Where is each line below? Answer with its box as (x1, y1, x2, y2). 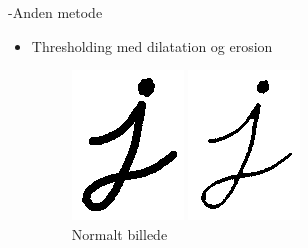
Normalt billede (71, 223, 168, 244)
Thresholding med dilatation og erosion (31, 35, 273, 56)
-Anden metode (8, 2, 103, 22)
